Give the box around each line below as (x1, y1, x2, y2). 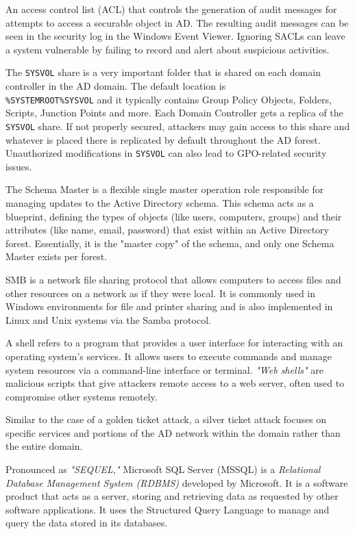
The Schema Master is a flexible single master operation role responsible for (5, 182, 324, 196)
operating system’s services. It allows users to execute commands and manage (5, 348, 332, 363)
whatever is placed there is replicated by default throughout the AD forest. (5, 132, 321, 147)
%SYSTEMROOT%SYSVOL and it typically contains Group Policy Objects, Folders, (5, 92, 332, 106)
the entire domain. (5, 439, 83, 453)
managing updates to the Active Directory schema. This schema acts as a (5, 195, 314, 209)
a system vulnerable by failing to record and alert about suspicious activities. (5, 42, 330, 56)
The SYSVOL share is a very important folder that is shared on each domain (5, 65, 321, 79)
